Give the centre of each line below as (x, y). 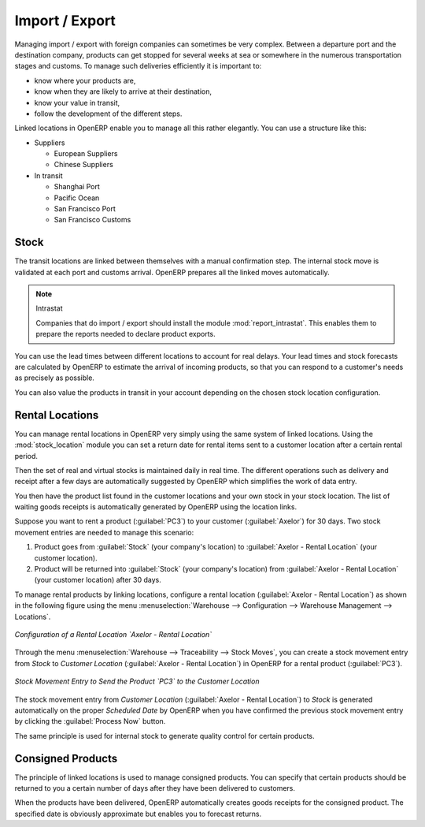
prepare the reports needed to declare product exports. (126, 334)
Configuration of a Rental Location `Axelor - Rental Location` (113, 634)
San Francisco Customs (92, 220)
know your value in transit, (77, 102)
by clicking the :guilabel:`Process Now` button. (90, 721)
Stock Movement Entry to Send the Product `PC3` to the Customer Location (137, 681)
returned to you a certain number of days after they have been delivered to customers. (155, 788)
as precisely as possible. (54, 378)
